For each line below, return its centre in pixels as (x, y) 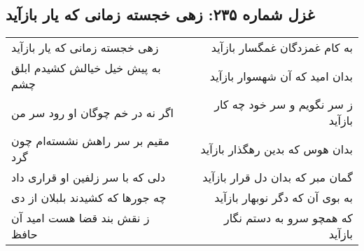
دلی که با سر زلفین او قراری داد (89, 177)
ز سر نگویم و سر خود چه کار (283, 104)
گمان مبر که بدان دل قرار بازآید (278, 177)
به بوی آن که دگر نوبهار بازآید (283, 198)
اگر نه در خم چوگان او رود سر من (93, 112)
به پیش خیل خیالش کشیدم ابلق (86, 68)
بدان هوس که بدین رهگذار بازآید (276, 149)
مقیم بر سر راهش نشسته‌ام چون (90, 141)
